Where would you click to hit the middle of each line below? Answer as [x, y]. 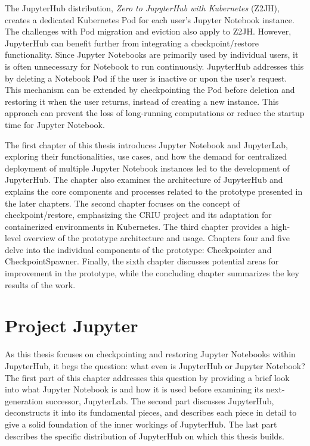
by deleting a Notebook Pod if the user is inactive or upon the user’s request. [146, 78]
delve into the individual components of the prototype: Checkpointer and [138, 249]
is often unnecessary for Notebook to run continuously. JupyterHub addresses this [154, 66]
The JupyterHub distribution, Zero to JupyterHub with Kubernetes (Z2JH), [142, 8]
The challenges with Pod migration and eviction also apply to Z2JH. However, [148, 31]
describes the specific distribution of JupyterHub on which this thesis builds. [145, 436]
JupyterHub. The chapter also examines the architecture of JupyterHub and [144, 180]
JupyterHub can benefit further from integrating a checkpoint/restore [132, 43]
